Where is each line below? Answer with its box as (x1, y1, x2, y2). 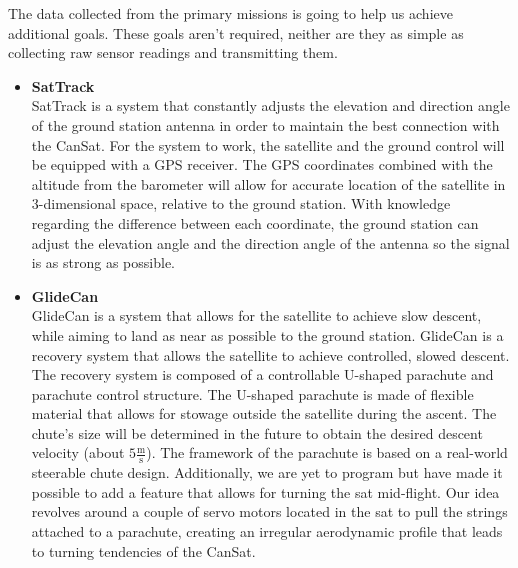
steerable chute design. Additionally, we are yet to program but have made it (31, 462, 503, 483)
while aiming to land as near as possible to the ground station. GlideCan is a (31, 324, 504, 345)
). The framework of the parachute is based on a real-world (146, 442, 508, 463)
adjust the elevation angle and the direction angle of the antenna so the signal (31, 232, 510, 253)
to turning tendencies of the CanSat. (31, 540, 256, 561)
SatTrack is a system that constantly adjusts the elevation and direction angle (31, 95, 510, 116)
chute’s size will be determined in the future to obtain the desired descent (31, 422, 483, 443)
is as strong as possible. (31, 252, 176, 273)
